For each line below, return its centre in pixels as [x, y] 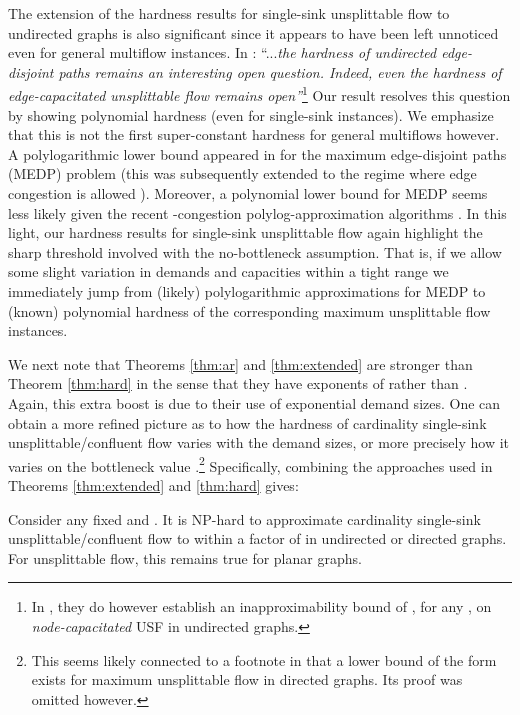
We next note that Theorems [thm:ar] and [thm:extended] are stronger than [240, 363]
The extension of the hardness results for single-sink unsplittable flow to [229, 13]
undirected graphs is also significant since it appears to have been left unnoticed [253, 32]
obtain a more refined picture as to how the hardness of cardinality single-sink [247, 422]
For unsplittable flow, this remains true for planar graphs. [185, 557]
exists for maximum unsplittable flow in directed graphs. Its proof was [247, 679]
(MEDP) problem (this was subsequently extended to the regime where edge [242, 173]
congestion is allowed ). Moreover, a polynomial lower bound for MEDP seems [248, 193]
